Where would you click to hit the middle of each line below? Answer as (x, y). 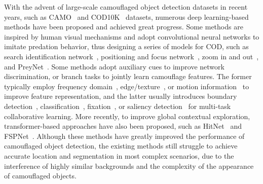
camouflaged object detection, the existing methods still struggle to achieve (121, 146)
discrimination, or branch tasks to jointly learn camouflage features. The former (128, 76)
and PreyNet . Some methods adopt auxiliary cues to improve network (114, 66)
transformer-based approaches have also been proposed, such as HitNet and (123, 126)
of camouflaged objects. (40, 176)
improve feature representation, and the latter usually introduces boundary (121, 96)
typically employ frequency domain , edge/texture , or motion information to (127, 86)
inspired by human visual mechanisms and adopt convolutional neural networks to (132, 36)
